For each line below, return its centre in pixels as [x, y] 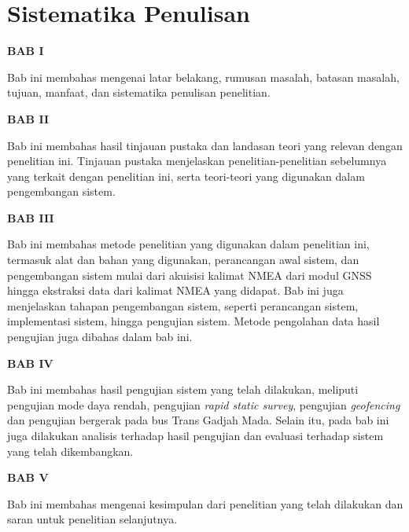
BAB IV [30, 363]
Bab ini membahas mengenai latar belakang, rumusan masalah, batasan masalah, [203, 77]
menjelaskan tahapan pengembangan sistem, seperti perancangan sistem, [183, 305]
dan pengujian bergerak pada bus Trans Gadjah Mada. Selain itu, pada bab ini [198, 420]
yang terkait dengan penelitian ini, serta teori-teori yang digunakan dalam [186, 176]
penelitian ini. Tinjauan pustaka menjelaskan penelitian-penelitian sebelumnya [197, 161]
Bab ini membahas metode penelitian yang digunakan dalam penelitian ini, [188, 244]
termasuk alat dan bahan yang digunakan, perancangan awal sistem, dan [183, 260]
